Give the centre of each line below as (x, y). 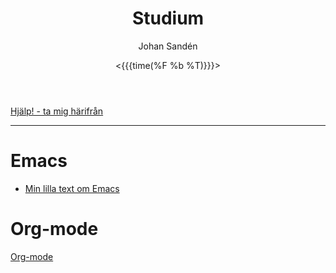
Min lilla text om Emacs (72, 188)
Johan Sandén (168, 46)
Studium (168, 18)
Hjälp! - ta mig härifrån (57, 111)
